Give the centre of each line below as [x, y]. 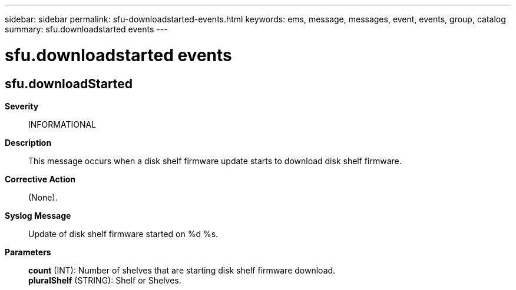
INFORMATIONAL [62, 124]
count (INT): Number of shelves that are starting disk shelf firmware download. [182, 270]
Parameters [28, 252]
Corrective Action [40, 179]
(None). [43, 197]
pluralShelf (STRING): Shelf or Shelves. [105, 280]
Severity [22, 106]
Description [28, 142]
